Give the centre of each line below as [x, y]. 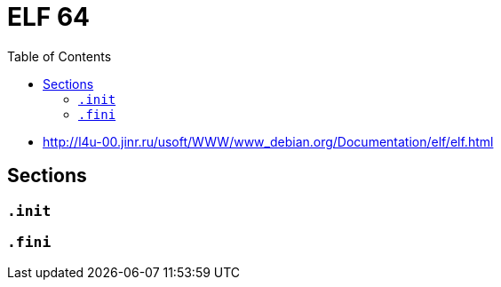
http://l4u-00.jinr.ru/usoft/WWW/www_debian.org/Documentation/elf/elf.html [268, 141]
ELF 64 [49, 17]
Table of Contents [60, 56]
